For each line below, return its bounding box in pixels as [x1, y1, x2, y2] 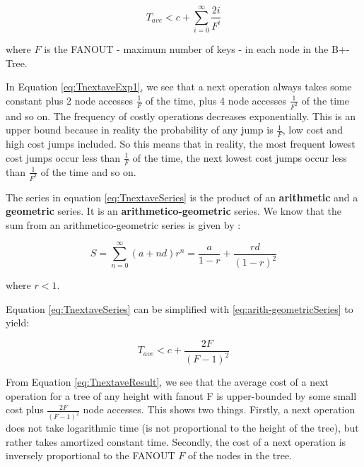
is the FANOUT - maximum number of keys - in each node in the [44, 42, 329, 57]
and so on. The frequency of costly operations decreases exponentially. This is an [6, 108, 356, 123]
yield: [6, 315, 30, 330]
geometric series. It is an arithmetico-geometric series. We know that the [6, 203, 342, 218]
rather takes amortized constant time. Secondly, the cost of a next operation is [6, 434, 346, 449]
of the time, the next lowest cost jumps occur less [132, 150, 347, 165]
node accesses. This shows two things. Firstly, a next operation [83, 402, 356, 417]
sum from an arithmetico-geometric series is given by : [6, 217, 241, 232]
